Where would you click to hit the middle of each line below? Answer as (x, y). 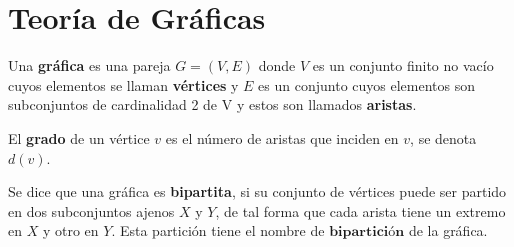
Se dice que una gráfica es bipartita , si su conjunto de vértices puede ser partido (257, 191)
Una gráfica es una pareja (89, 65)
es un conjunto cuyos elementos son (366, 84)
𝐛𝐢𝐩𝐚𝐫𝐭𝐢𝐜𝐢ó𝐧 (367, 232)
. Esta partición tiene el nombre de (218, 230)
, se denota (443, 137)
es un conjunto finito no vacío (403, 65)
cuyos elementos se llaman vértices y (123, 84)
